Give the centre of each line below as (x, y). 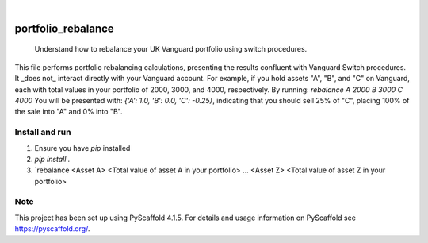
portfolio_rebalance (64, 28)
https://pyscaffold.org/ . (52, 229)
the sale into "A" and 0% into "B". (69, 112)
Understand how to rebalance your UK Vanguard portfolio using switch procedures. (171, 49)
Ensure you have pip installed (82, 148)
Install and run (43, 133)
